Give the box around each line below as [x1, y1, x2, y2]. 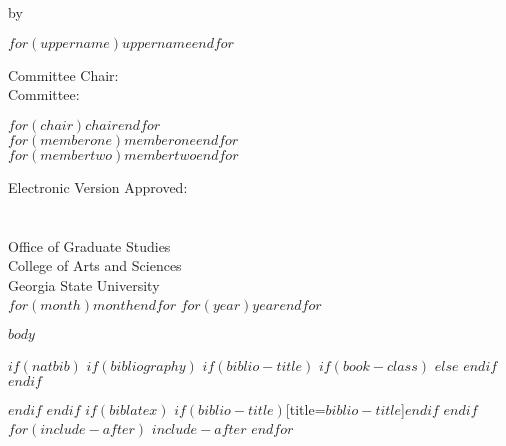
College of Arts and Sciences [8, 255, 182, 276]
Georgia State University [8, 274, 160, 295]
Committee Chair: [8, 64, 119, 85]
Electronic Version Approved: [8, 176, 188, 197]
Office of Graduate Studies [8, 235, 171, 256]
